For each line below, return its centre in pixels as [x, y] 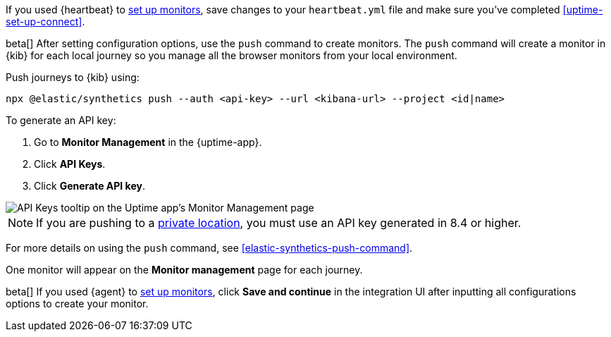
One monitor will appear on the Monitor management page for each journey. [184, 270]
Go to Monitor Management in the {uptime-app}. [148, 142]
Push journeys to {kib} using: [73, 77]
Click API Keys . [70, 164]
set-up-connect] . [45, 22]
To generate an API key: [61, 120]
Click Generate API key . [90, 186]
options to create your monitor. [77, 304]
